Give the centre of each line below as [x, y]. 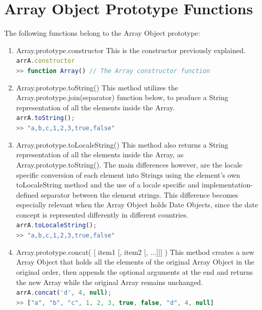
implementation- [227, 185]
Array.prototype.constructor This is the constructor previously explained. [131, 50]
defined [27, 194]
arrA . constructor [45, 61]
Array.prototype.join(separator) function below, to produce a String [122, 97]
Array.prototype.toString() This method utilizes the [97, 87]
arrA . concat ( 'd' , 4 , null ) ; [64, 293]
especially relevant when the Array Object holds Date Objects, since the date [137, 205]
